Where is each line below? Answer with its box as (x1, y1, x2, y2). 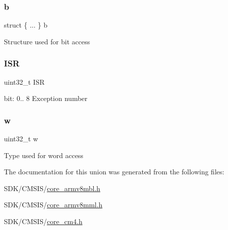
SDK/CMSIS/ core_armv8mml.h (4, 199, 103, 210)
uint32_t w (4, 133, 38, 144)
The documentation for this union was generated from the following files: (4, 166, 225, 177)
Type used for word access (4, 150, 83, 160)
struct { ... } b (4, 20, 48, 30)
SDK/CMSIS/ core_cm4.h (4, 216, 82, 226)
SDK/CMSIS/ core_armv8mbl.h (4, 183, 101, 193)
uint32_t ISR (4, 76, 45, 87)
